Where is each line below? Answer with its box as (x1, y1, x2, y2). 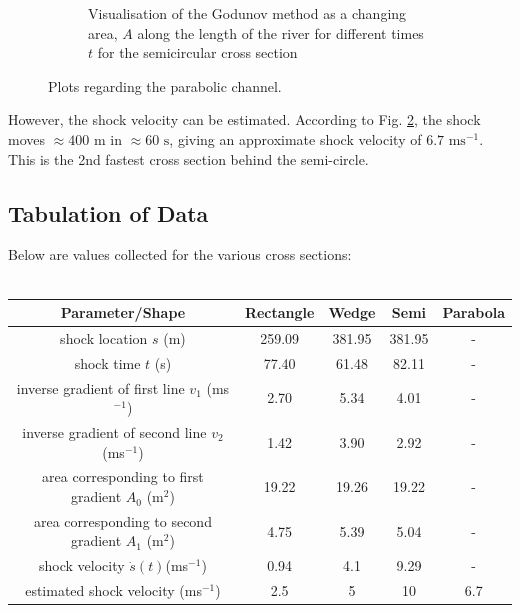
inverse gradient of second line (22, 422, 207, 443)
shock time (74, 352, 141, 373)
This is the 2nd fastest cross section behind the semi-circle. (8, 148, 369, 169)
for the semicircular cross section (97, 42, 298, 63)
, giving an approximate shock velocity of (169, 128, 422, 149)
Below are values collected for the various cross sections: (8, 244, 352, 265)
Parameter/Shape (60, 302, 186, 323)
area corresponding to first (42, 466, 204, 487)
